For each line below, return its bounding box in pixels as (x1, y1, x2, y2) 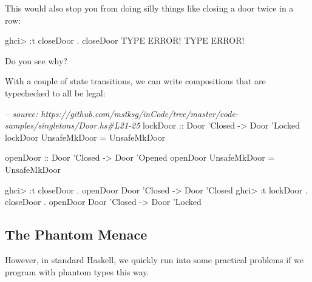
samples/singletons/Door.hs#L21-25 (5, 119, 140, 132)
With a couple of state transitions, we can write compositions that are (5, 75, 266, 87)
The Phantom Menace (5, 225, 148, 244)
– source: (5, 107, 38, 119)
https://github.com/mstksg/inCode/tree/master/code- (41, 107, 239, 119)
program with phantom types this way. (5, 265, 149, 278)
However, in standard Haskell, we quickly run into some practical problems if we (5, 253, 304, 266)
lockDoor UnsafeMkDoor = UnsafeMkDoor (5, 130, 166, 143)
